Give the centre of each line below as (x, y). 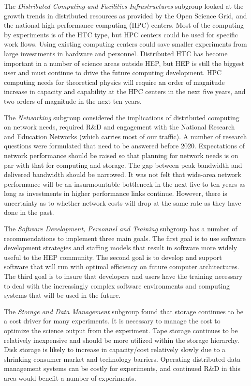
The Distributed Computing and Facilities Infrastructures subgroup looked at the (124, 6)
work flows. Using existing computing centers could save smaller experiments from (125, 44)
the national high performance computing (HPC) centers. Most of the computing (124, 25)
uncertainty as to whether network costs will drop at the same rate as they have (123, 202)
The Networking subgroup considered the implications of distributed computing (122, 117)
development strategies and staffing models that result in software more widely (121, 248)
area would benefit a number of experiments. (70, 378)
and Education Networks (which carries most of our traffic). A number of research (125, 136)
